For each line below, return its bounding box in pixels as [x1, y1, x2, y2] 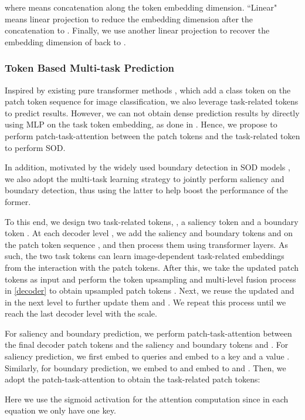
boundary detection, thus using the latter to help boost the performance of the [5, 184, 288, 196]
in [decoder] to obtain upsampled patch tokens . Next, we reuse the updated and [5, 284, 294, 297]
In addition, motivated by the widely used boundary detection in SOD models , [5, 161, 290, 173]
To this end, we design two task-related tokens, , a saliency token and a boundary [5, 215, 299, 227]
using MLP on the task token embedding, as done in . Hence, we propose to [5, 118, 277, 130]
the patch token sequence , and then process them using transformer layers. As [5, 238, 288, 250]
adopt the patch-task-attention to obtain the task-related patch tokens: [5, 373, 260, 385]
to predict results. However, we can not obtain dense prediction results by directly [5, 106, 300, 119]
